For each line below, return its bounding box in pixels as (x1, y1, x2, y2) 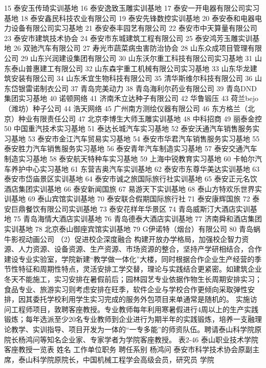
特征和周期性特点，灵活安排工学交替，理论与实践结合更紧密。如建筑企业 (18, 263, 262, 274)
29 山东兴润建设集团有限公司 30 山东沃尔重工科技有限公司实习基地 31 (20, 52, 253, 63)
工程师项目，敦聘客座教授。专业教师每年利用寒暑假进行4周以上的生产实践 (11, 303, 258, 314)
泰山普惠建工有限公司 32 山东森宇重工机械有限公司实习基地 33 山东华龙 (11, 63, 250, 73)
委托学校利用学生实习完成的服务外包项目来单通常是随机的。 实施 (32, 294, 250, 304)
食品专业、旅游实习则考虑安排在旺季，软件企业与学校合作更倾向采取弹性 (4, 283, 248, 294)
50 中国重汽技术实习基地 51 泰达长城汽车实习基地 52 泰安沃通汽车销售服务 (4, 123, 253, 134)
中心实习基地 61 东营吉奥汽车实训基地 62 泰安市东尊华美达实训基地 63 (25, 163, 260, 174)
